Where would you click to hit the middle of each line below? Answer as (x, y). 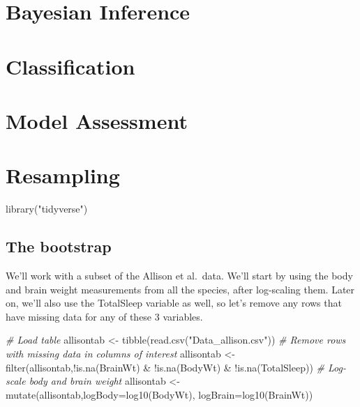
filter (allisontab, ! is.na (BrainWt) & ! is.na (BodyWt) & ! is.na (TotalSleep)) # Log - (176, 367)
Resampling (63, 175)
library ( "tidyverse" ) (47, 209)
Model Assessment (97, 120)
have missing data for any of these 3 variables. (104, 316)
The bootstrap (59, 246)
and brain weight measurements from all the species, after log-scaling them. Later (180, 289)
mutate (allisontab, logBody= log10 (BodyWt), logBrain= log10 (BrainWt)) (159, 394)
